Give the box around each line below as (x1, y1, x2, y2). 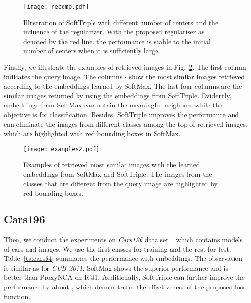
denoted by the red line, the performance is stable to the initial (23, 36, 211, 46)
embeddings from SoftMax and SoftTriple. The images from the (23, 169, 212, 179)
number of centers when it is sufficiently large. (23, 45, 160, 56)
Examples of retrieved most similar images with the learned (23, 159, 200, 169)
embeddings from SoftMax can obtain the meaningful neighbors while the (4, 100, 222, 110)
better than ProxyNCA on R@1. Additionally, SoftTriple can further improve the (4, 272, 245, 282)
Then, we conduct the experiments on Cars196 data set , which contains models (4, 234, 243, 244)
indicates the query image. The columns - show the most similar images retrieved (4, 71, 245, 81)
